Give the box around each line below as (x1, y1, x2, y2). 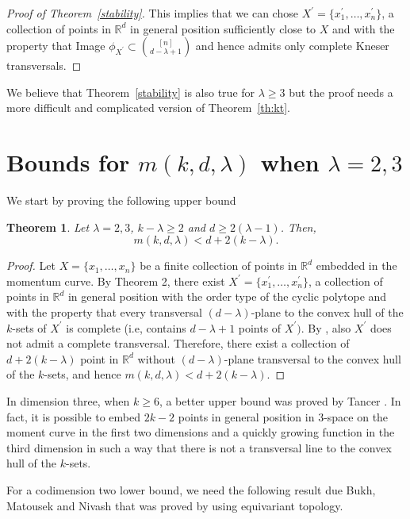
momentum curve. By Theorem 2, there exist (6, 272, 225, 289)
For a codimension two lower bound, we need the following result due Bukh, (6, 482, 376, 498)
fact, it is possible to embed (6, 408, 140, 425)
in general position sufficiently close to (130, 20, 316, 37)
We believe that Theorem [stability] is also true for (6, 83, 255, 100)
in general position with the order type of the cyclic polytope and (67, 288, 387, 305)
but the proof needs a (289, 83, 393, 100)
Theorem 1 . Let (6, 218, 90, 235)
